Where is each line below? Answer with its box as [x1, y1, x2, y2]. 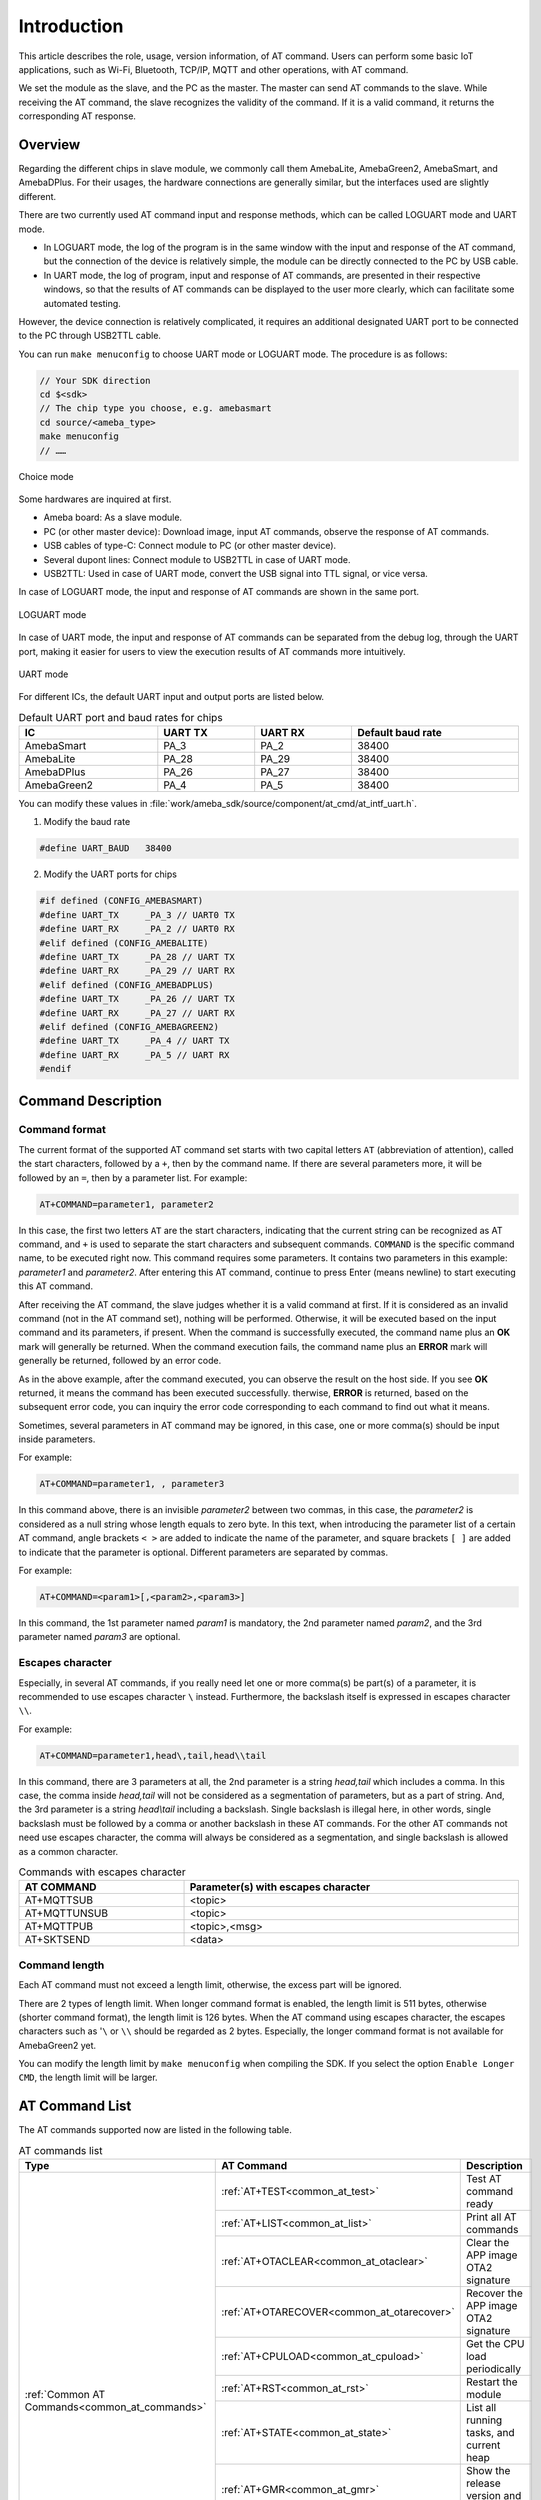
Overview [18, 136, 81, 153]
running [465, 2413, 503, 2427]
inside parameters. [18, 1433, 96, 1445]
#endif [39, 1063, 72, 1075]
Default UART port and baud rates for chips [18, 710, 224, 724]
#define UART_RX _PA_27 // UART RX [39, 1007, 235, 1019]
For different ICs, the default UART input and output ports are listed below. [18, 691, 325, 703]
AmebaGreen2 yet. [18, 2039, 97, 2051]
